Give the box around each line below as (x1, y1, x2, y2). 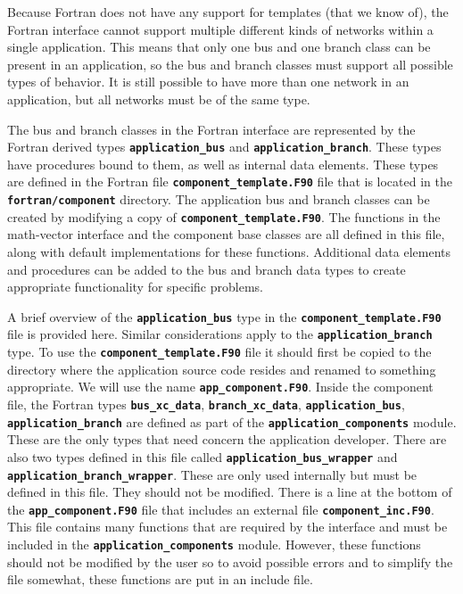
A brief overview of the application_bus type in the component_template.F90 (7, 307, 442, 326)
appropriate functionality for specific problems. (7, 277, 263, 296)
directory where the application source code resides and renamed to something (7, 359, 436, 378)
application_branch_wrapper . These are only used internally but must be (7, 465, 418, 483)
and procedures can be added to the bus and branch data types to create (7, 260, 406, 278)
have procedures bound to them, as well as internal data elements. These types (7, 154, 439, 173)
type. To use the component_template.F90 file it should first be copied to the (7, 342, 432, 361)
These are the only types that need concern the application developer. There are (7, 430, 447, 449)
